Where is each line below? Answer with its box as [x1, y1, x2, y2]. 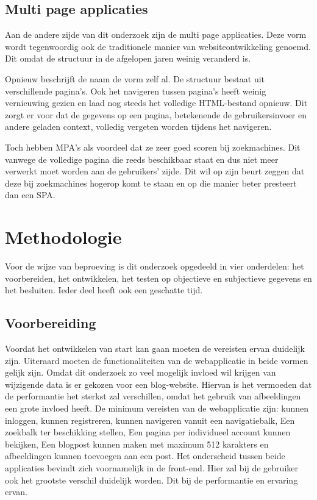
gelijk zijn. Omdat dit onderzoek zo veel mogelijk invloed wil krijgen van [5, 366, 276, 379]
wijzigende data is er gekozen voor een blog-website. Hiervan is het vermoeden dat [5, 377, 312, 390]
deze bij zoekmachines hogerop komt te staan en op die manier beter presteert [5, 176, 297, 189]
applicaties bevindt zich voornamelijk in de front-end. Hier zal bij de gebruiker [5, 461, 298, 474]
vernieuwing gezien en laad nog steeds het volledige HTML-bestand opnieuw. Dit [5, 96, 308, 109]
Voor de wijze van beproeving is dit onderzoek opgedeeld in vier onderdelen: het [5, 260, 304, 273]
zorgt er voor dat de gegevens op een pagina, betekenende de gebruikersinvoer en [5, 108, 307, 121]
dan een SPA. [5, 188, 55, 201]
